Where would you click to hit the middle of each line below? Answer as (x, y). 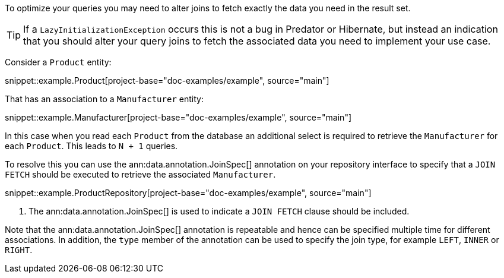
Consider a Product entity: (58, 62)
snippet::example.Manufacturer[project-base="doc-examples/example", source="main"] (178, 117)
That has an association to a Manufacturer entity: (104, 99)
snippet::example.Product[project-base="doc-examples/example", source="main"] (167, 80)
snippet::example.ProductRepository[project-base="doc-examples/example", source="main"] (188, 193)
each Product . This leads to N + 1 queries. (91, 146)
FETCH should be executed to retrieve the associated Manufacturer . (140, 174)
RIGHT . (19, 250)
